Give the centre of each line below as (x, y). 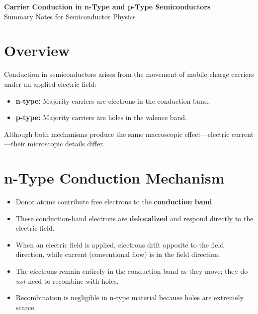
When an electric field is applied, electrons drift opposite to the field (120, 244)
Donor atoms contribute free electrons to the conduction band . (115, 201)
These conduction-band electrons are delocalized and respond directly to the (134, 218)
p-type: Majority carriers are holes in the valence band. (101, 117)
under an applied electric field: (50, 84)
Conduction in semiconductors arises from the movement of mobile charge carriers (129, 74)
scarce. (26, 307)
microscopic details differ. (66, 144)
